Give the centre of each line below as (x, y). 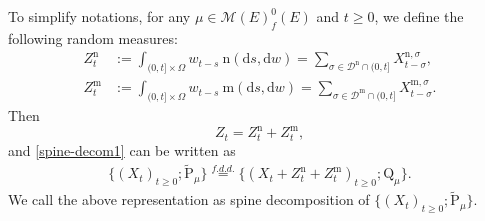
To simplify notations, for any (99, 16)
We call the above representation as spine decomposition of (189, 199)
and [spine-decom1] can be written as (122, 149)
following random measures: (93, 37)
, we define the (419, 16)
